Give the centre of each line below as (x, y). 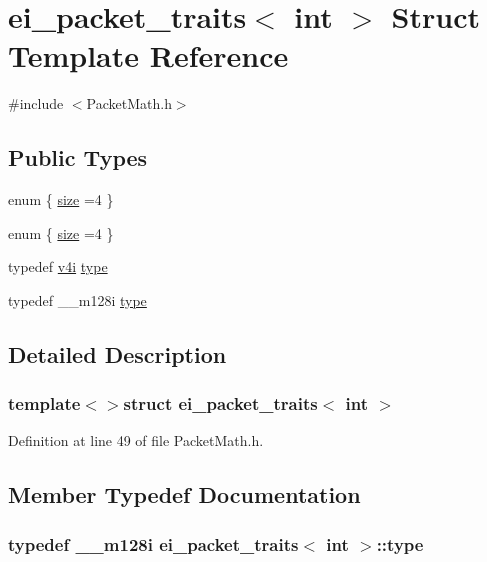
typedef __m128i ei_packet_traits (153, 543)
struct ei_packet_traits (220, 403)
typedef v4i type (58, 266)
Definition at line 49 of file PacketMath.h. (136, 440)
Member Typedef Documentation (184, 494)
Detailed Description (117, 353)
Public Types (78, 157)
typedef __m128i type (77, 299)
